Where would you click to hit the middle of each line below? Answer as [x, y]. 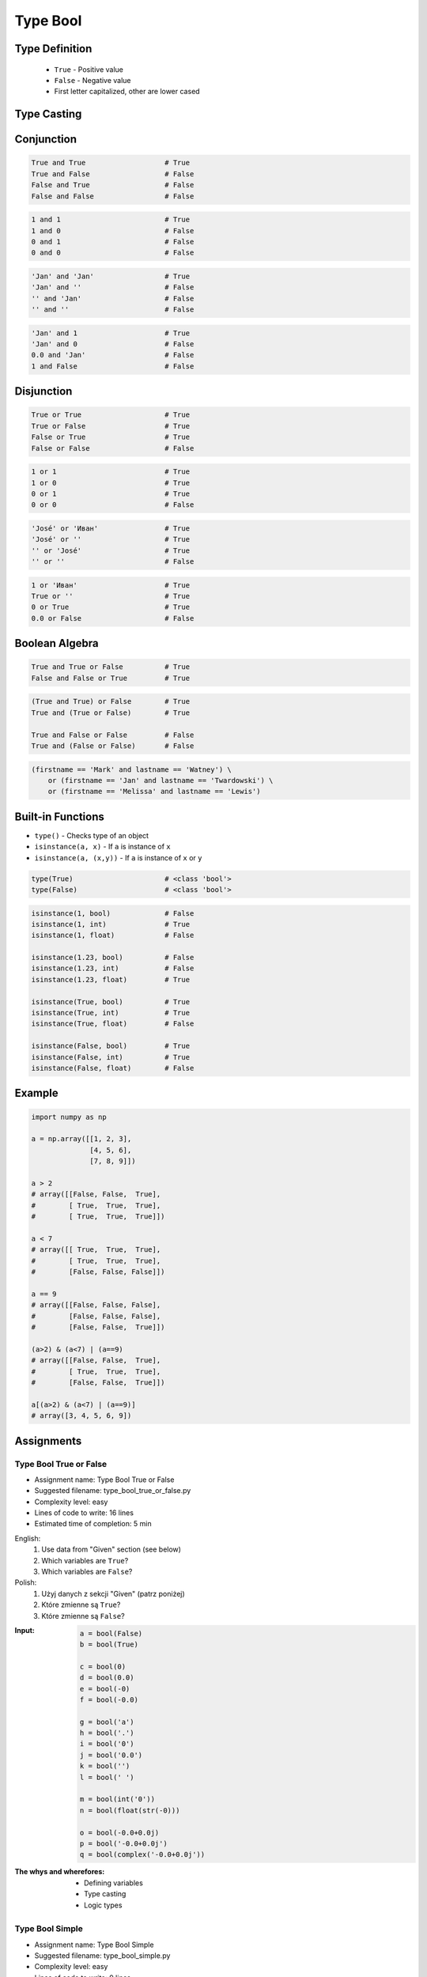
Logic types [103, 1905]
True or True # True [110, 415]
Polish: [26, 1582]
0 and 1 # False [113, 242]
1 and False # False [113, 366]
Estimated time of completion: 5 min [93, 1524]
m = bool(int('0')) [117, 1799]
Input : [25, 1630]
